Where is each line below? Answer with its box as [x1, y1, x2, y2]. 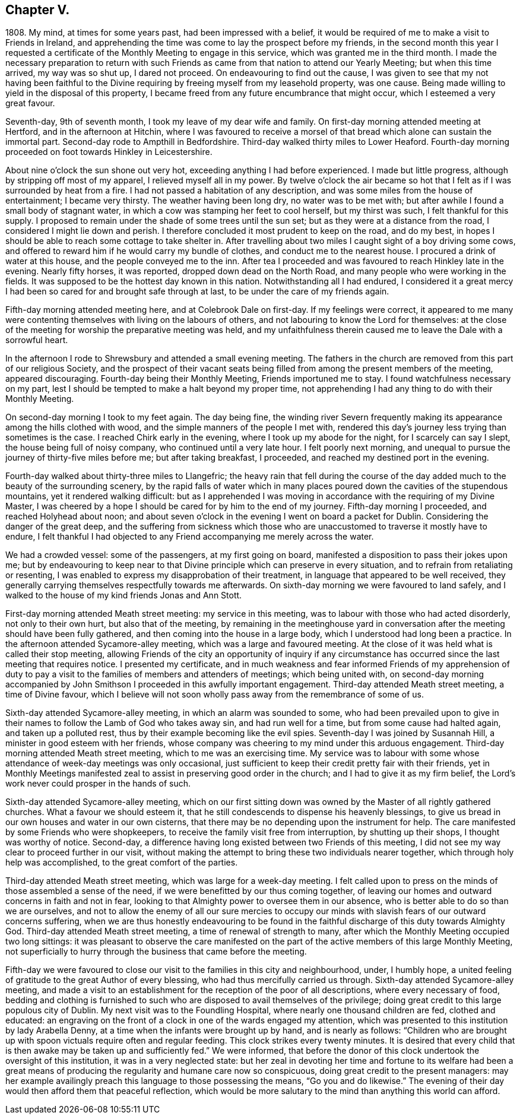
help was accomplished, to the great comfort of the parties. [5, 857, 238, 868]
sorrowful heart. [5, 335, 68, 345]
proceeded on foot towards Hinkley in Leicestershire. [5, 147, 213, 157]
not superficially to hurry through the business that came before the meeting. [5, 946, 307, 957]
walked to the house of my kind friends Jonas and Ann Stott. [5, 590, 242, 601]
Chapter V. [5, 2, 70, 17]
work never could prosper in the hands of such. [5, 778, 191, 789]
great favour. [5, 98, 55, 109]
